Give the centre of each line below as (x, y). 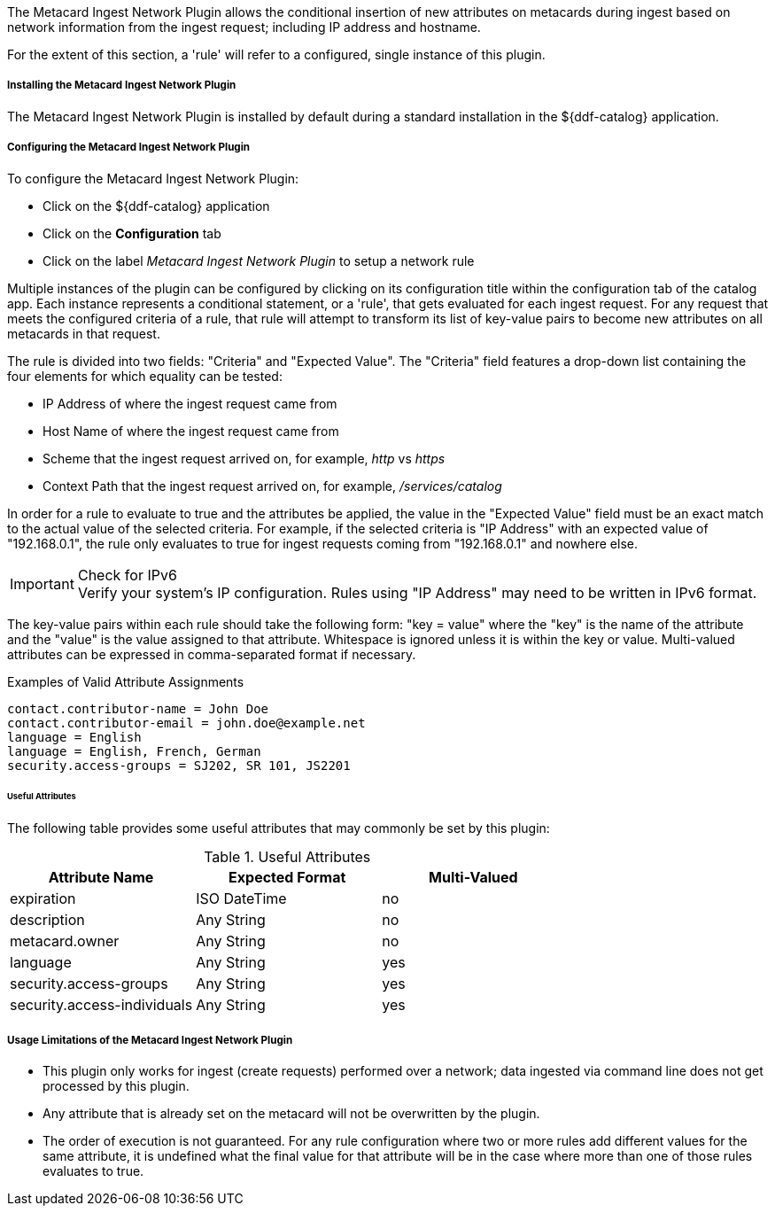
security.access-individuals (101, 1005)
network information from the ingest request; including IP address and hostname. (244, 27)
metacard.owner (65, 941)
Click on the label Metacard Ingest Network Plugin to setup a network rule (259, 260)
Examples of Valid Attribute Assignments (126, 681)
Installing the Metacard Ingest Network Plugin (122, 86)
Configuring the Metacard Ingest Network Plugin (129, 148)
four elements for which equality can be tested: (145, 376)
